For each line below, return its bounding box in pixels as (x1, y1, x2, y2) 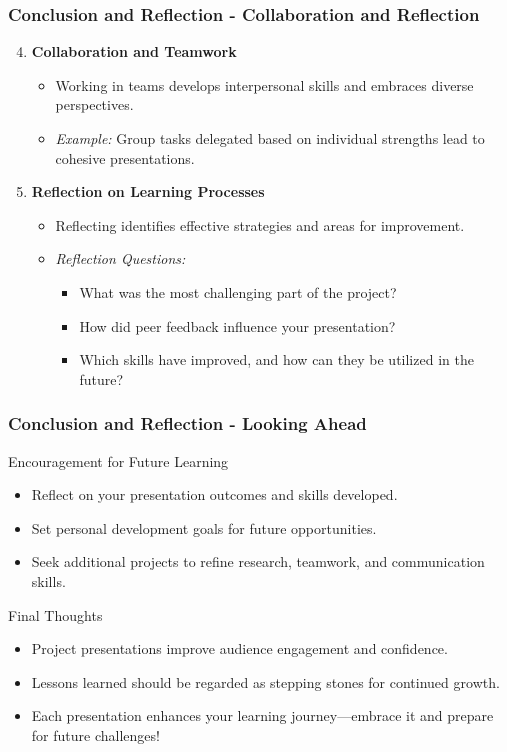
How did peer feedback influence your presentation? (79, 315, 396, 336)
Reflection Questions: (55, 248, 186, 269)
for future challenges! (31, 724, 160, 745)
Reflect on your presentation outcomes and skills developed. (31, 484, 398, 505)
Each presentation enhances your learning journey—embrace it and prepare (31, 705, 494, 726)
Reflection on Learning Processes (31, 181, 265, 202)
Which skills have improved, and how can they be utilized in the (79, 349, 474, 370)
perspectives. (55, 94, 134, 115)
